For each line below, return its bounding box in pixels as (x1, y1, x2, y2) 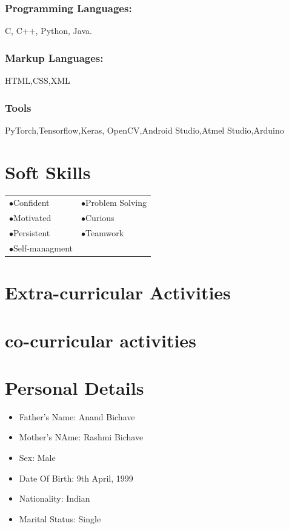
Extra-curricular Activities (5, 280, 231, 305)
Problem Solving (85, 196, 147, 209)
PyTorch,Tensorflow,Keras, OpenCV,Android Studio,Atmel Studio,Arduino (5, 123, 284, 136)
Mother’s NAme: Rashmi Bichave (19, 431, 144, 443)
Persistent (13, 227, 50, 239)
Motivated (13, 211, 51, 224)
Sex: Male (19, 451, 56, 463)
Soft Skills (5, 159, 91, 184)
